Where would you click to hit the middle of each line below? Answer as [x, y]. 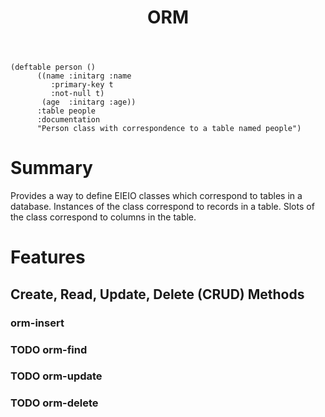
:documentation [68, 120]
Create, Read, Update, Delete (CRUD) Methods [157, 294]
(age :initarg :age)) [89, 102]
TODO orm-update [56, 376]
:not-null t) [77, 94]
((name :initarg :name [84, 76]
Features [48, 257]
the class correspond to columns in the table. [103, 217]
